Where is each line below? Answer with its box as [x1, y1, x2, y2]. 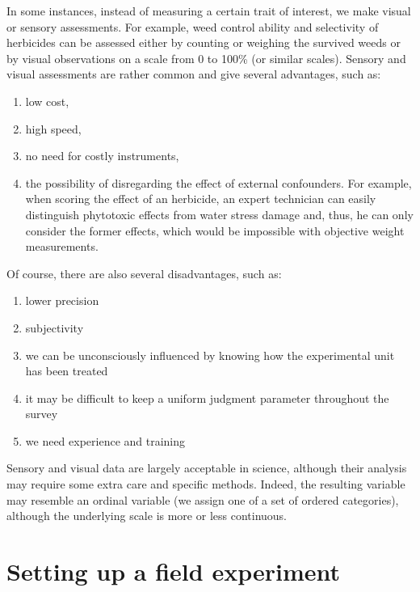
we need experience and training [25, 432, 186, 449]
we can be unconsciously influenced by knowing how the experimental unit [25, 346, 395, 363]
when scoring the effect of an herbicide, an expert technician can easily [25, 190, 376, 207]
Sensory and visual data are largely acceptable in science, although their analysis [6, 459, 407, 476]
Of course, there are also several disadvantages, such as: [6, 264, 282, 281]
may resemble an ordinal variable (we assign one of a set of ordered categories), [6, 491, 399, 508]
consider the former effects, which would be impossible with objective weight [25, 222, 405, 239]
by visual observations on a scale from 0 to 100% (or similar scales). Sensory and [6, 49, 406, 66]
